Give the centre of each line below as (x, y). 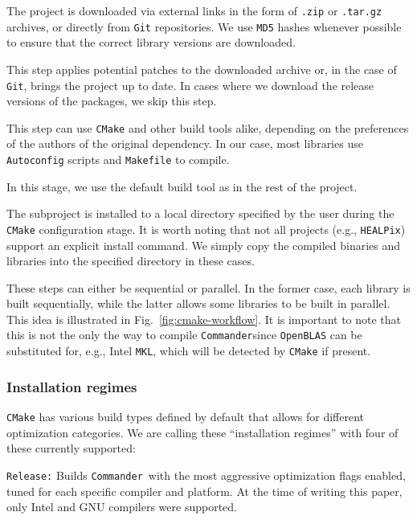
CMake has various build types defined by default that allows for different (185, 416)
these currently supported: (71, 448)
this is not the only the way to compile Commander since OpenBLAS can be (184, 335)
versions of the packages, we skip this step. (112, 101)
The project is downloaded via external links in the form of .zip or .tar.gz (194, 10)
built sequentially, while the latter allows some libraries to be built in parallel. (198, 303)
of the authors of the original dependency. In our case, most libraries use (185, 143)
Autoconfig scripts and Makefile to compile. (118, 159)
